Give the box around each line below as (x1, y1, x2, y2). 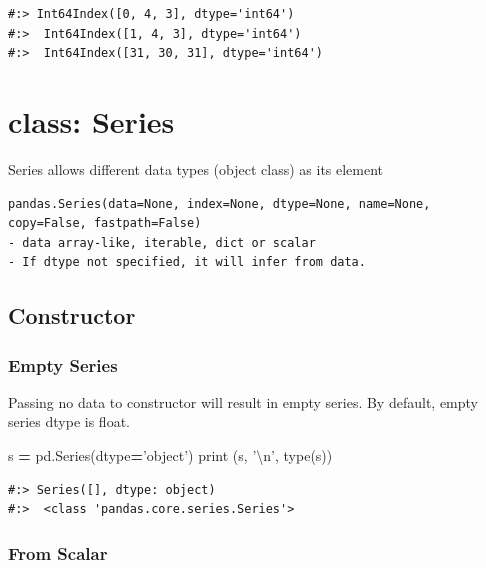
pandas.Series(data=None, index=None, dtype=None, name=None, (8, 196, 431, 211)
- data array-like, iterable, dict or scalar (8, 235, 316, 250)
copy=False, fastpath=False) (8, 216, 202, 231)
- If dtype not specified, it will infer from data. (8, 255, 366, 270)
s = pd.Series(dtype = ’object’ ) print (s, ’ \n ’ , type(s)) (8, 445, 333, 466)
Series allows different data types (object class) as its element (8, 158, 384, 179)
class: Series (8, 100, 175, 141)
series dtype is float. (8, 411, 130, 432)
